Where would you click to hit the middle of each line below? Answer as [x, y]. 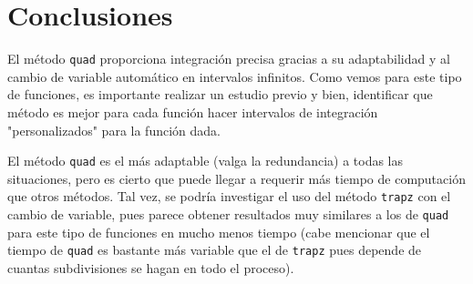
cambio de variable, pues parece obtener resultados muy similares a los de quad [228, 214]
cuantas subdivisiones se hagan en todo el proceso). [151, 267]
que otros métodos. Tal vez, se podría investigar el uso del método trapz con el [229, 196]
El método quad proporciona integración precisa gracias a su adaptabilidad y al [229, 59]
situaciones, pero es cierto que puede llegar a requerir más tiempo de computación [236, 178]
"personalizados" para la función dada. [114, 130]
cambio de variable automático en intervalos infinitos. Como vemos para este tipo [235, 76]
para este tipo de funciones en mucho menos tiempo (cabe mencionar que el [219, 232]
